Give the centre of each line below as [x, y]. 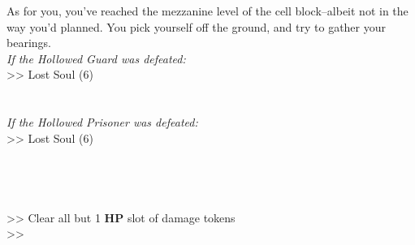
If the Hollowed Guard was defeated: [96, 58]
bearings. [29, 43]
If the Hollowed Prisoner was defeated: [102, 122]
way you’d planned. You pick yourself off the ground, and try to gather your [196, 26]
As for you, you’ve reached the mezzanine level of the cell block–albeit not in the [207, 11]
